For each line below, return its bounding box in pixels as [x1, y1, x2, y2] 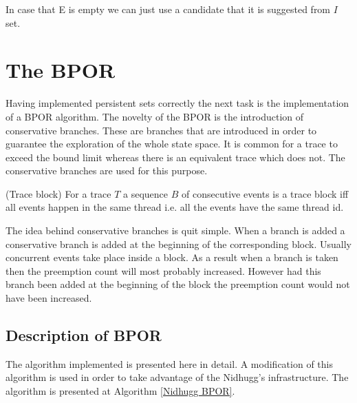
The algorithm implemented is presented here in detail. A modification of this [6, 356, 333, 371]
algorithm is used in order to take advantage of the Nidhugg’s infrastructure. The [6, 370, 349, 384]
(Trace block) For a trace [6, 186, 111, 200]
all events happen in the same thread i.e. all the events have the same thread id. [6, 200, 344, 214]
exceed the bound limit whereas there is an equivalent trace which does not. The [6, 149, 345, 164]
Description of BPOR [6, 324, 162, 346]
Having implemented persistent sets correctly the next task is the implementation [6, 96, 349, 110]
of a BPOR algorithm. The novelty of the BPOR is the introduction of [6, 109, 304, 123]
